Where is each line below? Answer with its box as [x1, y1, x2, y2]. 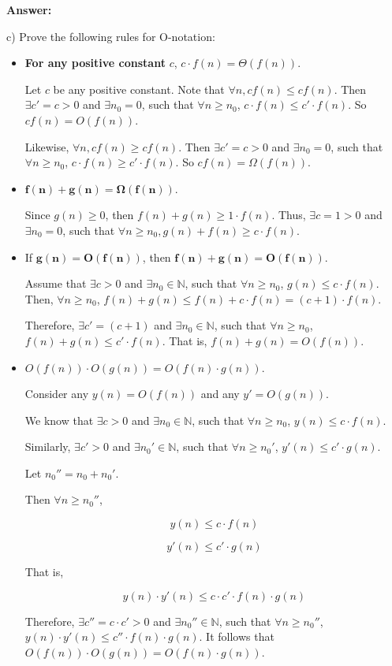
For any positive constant [24, 54, 166, 71]
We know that [24, 411, 94, 428]
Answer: [6, 2, 52, 17]
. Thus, [271, 206, 306, 223]
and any [200, 385, 240, 402]
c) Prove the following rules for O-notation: [6, 28, 215, 44]
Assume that [24, 275, 87, 292]
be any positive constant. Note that [53, 80, 225, 97]
